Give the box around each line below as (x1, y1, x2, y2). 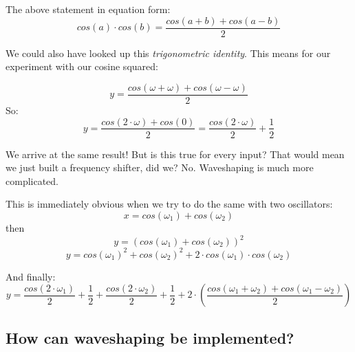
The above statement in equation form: (6, 2, 171, 16)
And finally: (6, 269, 56, 283)
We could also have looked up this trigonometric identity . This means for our (6, 45, 331, 60)
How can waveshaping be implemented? (6, 327, 294, 348)
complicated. (6, 173, 58, 188)
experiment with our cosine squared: (6, 59, 158, 74)
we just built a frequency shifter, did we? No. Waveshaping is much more (6, 160, 314, 175)
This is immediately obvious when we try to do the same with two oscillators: (6, 197, 333, 211)
